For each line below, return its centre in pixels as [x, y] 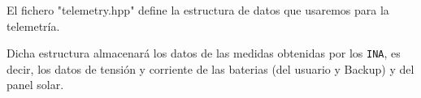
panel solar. [35, 85]
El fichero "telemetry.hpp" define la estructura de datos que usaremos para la [198, 10]
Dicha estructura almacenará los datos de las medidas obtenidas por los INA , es [204, 53]
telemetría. [33, 26]
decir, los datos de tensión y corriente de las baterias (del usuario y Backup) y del [210, 68]
